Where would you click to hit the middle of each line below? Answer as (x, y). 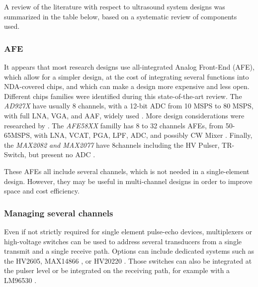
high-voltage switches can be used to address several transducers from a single (123, 241)
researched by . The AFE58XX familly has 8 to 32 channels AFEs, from (114, 125)
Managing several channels (59, 213)
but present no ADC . (62, 154)
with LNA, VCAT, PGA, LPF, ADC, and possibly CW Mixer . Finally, (143, 135)
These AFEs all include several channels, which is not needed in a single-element (127, 171)
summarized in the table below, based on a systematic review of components (121, 16)
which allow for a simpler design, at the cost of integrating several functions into (127, 76)
